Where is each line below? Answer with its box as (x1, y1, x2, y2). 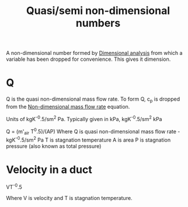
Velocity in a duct (6, 163, 92, 176)
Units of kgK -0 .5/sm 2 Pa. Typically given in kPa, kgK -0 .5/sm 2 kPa (6, 114, 162, 122)
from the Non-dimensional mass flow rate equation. (6, 103, 130, 110)
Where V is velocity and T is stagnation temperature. (6, 195, 133, 202)
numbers (75, 16, 121, 30)
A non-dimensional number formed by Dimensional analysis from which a (6, 50, 183, 57)
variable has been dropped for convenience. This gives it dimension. (6, 56, 171, 63)
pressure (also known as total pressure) (6, 142, 102, 150)
